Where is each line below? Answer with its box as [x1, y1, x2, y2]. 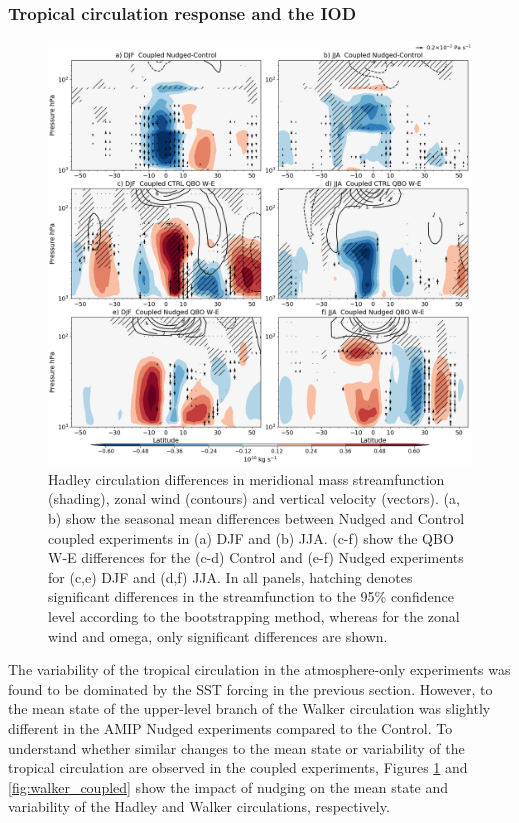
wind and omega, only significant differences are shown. [48, 625, 388, 646]
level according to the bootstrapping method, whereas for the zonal [48, 605, 460, 626]
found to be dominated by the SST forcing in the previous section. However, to [8, 678, 493, 699]
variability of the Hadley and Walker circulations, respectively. [8, 796, 390, 817]
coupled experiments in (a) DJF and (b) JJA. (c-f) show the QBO [48, 527, 454, 548]
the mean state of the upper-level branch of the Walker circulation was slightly [8, 698, 491, 719]
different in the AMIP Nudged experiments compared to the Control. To [8, 717, 453, 738]
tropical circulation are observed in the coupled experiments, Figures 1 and [8, 757, 468, 778]
